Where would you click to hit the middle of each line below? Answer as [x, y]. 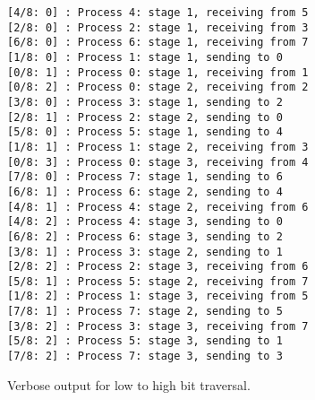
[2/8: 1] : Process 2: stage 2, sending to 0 [145, 117]
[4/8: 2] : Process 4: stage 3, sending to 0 [145, 222]
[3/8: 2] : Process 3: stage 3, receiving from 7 [158, 326]
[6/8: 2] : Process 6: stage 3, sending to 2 [145, 236]
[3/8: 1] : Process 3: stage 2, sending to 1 [145, 252]
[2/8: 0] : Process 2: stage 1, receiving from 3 [158, 27]
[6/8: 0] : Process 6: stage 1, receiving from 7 [158, 43]
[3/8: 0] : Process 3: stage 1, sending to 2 [145, 102]
